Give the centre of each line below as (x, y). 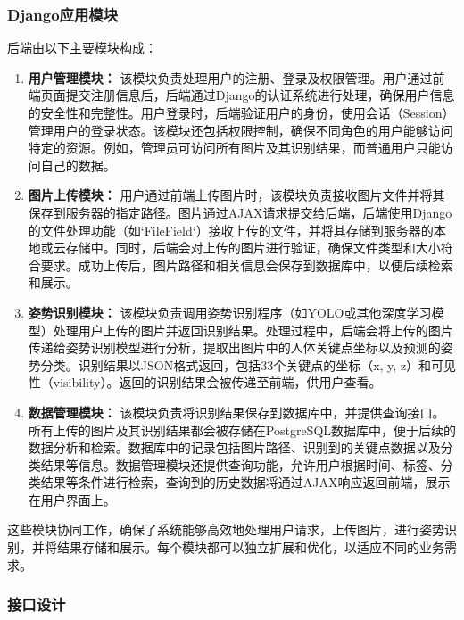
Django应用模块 (63, 14)
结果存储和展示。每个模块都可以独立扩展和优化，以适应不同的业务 (250, 547)
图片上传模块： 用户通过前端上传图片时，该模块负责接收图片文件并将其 (236, 195)
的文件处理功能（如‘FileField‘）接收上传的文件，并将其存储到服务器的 (231, 230)
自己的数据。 (78, 165)
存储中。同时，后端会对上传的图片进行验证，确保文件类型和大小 (253, 248)
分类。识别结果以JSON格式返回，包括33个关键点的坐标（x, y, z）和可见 (249, 364)
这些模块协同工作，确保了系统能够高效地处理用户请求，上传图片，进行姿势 (226, 529)
